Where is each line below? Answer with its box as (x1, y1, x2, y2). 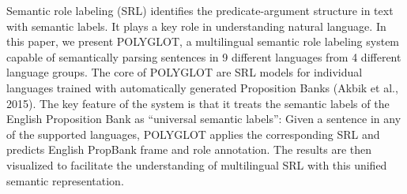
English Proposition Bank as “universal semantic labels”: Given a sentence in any (6, 110, 401, 127)
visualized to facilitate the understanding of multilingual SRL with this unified (6, 156, 387, 173)
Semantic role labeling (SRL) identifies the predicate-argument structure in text (6, 2, 394, 18)
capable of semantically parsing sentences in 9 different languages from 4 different (6, 48, 401, 65)
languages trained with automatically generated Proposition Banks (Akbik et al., (6, 79, 398, 95)
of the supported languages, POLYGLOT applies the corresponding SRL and (6, 125, 380, 142)
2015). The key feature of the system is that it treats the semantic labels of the (6, 95, 390, 111)
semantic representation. (6, 172, 124, 188)
